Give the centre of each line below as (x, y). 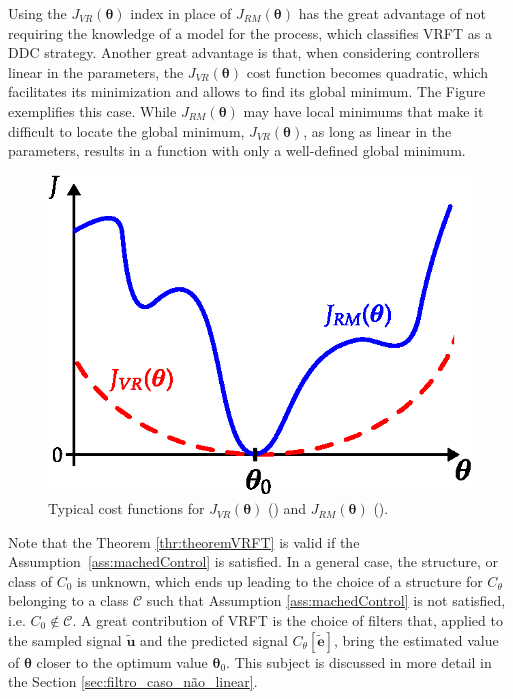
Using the (37, 13)
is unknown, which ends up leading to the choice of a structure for (280, 580)
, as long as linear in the (377, 130)
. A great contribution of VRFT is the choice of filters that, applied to (287, 620)
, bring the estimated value (416, 639)
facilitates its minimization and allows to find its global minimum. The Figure (247, 91)
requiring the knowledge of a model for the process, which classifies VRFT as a (250, 32)
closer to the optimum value (122, 661)
